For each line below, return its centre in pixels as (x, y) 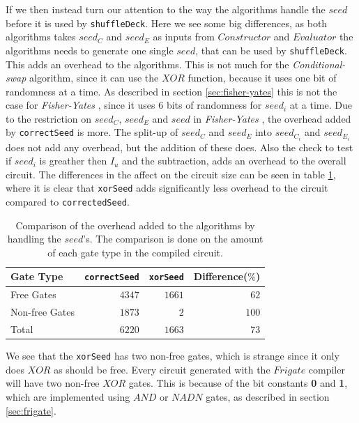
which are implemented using (68, 396)
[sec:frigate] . (31, 410)
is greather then (73, 161)
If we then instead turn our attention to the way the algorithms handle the (166, 9)
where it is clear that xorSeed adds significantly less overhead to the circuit (167, 188)
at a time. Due (321, 105)
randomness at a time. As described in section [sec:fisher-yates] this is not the (171, 91)
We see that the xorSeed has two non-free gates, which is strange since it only (173, 356)
